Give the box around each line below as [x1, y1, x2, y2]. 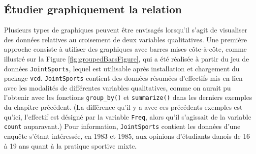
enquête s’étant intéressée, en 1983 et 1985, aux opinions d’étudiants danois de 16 [4, 131, 250, 141]
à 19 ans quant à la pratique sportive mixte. [4, 140, 137, 151]
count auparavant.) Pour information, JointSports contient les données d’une [4, 121, 241, 131]
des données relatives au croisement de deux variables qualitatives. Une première [4, 34, 247, 44]
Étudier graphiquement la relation [4, 1, 182, 17]
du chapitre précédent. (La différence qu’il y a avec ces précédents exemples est [4, 102, 243, 112]
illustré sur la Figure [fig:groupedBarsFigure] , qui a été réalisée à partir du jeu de [4, 53, 249, 63]
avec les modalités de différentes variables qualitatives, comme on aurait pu [4, 82, 231, 92]
